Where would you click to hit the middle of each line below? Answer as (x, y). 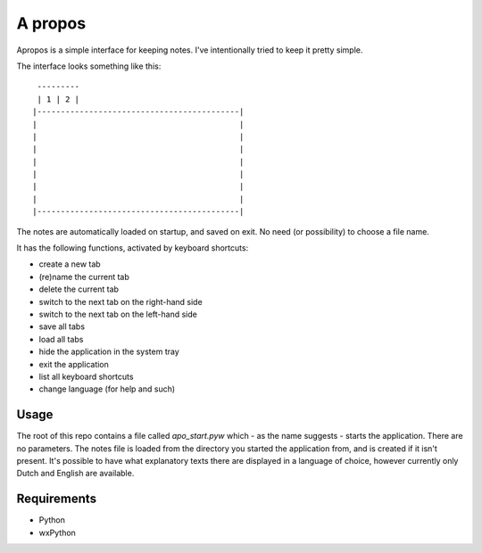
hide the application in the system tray (109, 351)
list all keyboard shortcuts (86, 376)
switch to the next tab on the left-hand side (118, 314)
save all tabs (62, 326)
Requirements (57, 499)
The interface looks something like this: (89, 66)
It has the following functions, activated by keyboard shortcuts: (133, 248)
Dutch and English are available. (75, 474)
